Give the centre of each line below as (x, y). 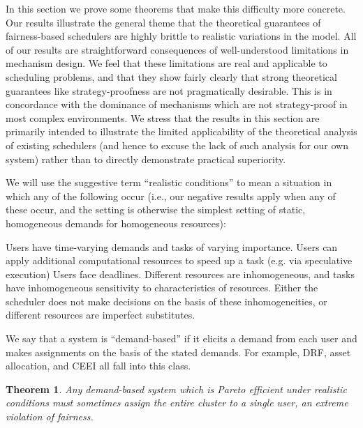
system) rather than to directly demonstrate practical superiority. (146, 159)
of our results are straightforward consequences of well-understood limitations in (177, 49)
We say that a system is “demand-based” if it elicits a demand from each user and (181, 338)
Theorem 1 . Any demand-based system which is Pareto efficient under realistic (176, 389)
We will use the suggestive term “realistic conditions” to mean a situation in (169, 182)
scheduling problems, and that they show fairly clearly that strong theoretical (171, 76)
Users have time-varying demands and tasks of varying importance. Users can (172, 246)
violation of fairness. (50, 416)
